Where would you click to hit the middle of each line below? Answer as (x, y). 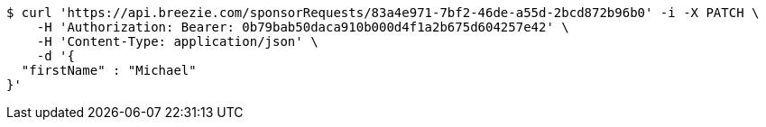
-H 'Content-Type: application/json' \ (177, 41)
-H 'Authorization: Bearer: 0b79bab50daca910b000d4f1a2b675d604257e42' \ (303, 27)
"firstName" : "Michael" (109, 70)
